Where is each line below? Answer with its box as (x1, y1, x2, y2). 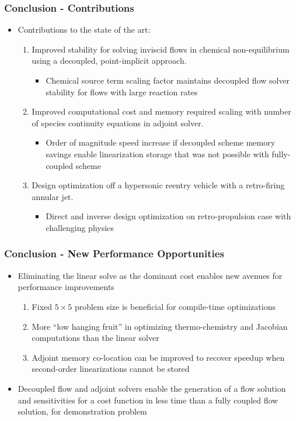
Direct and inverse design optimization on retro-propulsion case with (46, 210, 291, 222)
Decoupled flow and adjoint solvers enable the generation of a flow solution (18, 382, 286, 394)
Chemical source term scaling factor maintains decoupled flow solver (46, 74, 290, 86)
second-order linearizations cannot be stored (32, 363, 190, 375)
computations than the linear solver (32, 332, 159, 344)
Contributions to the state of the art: (18, 23, 151, 36)
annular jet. (32, 190, 74, 202)
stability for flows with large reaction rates (46, 85, 198, 98)
